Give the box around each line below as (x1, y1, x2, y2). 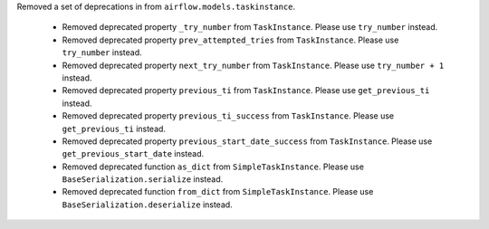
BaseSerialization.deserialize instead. (62, 199, 233, 210)
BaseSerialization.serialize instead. (62, 174, 224, 185)
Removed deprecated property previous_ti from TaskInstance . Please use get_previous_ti (62, 85, 430, 96)
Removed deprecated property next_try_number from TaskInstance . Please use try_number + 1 (62, 60, 445, 71)
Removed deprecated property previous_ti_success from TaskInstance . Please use (62, 110, 394, 121)
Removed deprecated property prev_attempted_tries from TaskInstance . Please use (62, 34, 399, 45)
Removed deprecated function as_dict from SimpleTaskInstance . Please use (62, 161, 364, 172)
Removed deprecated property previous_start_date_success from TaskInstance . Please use (62, 136, 433, 147)
